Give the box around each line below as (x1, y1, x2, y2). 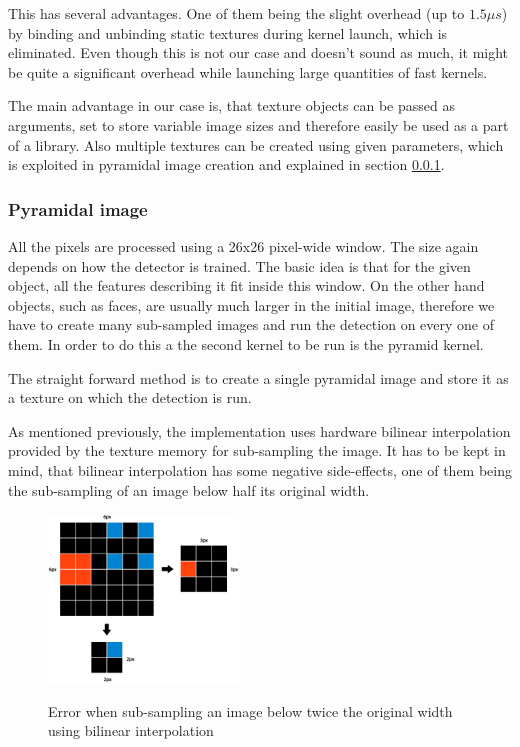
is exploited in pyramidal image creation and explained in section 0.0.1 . (8, 154, 445, 175)
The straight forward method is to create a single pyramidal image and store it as (8, 367, 509, 388)
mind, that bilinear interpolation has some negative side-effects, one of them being (8, 459, 512, 480)
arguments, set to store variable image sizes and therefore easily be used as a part (8, 114, 509, 135)
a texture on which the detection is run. (8, 387, 252, 408)
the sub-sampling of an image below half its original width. (8, 479, 370, 500)
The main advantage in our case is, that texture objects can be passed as (8, 95, 455, 116)
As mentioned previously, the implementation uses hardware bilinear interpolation (8, 420, 511, 441)
